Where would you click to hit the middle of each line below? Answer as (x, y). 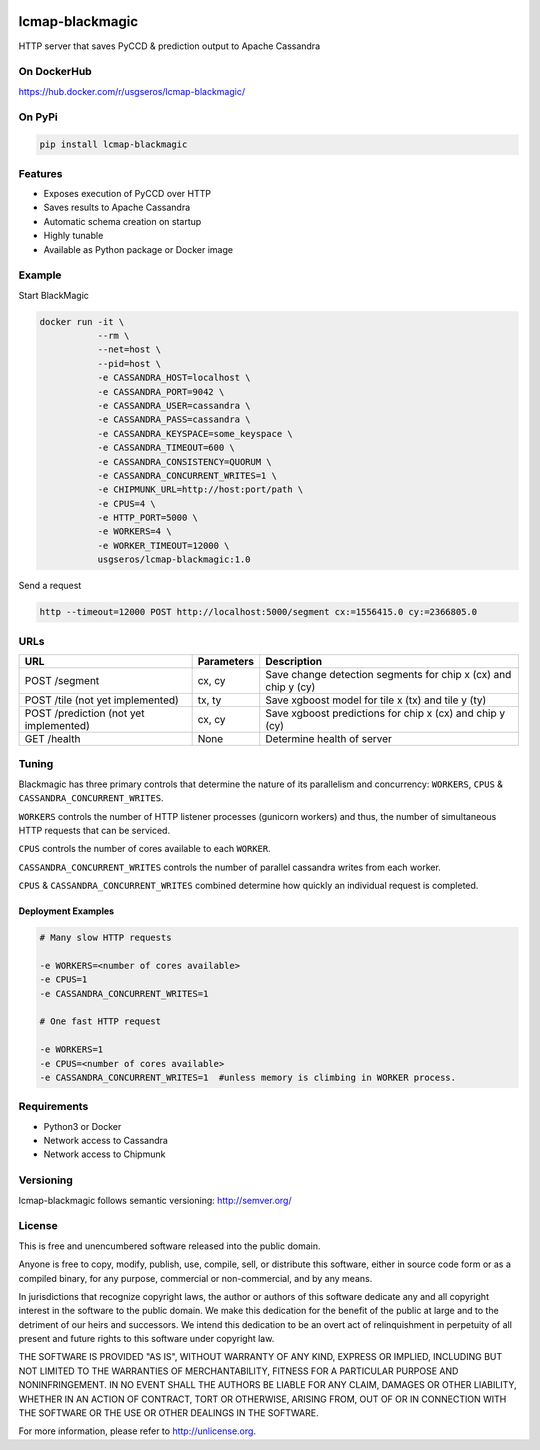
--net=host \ (129, 349)
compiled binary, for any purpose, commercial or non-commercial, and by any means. (195, 1278)
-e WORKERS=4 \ (134, 531)
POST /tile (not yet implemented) (101, 700)
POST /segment (62, 680)
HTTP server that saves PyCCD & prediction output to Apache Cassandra (169, 46)
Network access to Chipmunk (104, 1154)
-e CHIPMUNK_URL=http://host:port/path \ (200, 489)
